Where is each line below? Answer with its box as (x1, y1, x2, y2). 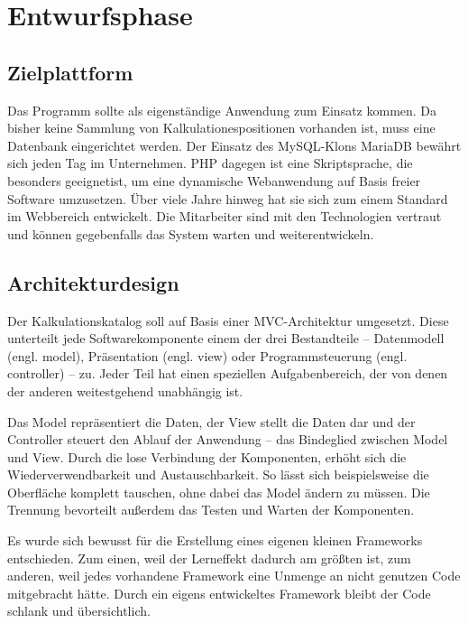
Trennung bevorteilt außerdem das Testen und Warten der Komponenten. (7, 500, 415, 519)
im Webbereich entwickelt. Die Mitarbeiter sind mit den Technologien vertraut (7, 207, 442, 226)
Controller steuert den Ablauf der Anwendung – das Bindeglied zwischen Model (7, 430, 448, 449)
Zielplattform (7, 58, 133, 86)
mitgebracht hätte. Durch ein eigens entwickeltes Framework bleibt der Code (7, 583, 431, 602)
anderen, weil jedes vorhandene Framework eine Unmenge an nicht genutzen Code (7, 566, 461, 585)
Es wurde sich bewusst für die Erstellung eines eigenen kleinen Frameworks (7, 531, 423, 550)
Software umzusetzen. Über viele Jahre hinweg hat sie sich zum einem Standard (7, 189, 448, 208)
